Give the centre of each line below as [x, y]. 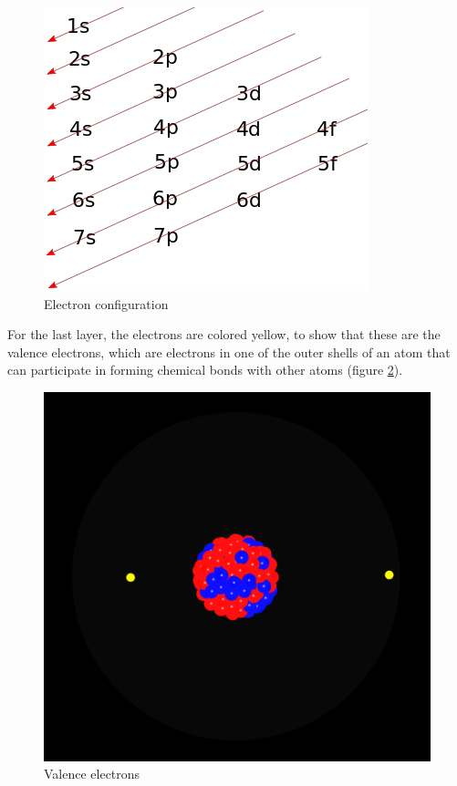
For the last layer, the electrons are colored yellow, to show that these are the [224, 334]
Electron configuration [106, 303]
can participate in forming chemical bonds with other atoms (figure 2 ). [205, 370]
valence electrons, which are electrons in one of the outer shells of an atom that [229, 352]
